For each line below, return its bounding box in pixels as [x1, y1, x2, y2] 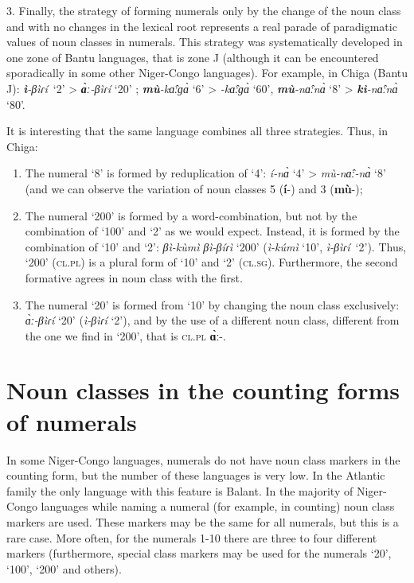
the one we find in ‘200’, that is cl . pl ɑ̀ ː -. [25, 327, 226, 344]
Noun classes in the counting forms [6, 374, 400, 406]
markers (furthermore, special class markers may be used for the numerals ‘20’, [6, 545, 392, 562]
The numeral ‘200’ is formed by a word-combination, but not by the [25, 207, 357, 223]
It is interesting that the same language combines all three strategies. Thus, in [6, 122, 388, 139]
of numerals [6, 405, 137, 437]
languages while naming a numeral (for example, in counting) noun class [41, 498, 395, 515]
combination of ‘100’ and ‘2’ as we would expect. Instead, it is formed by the [25, 223, 400, 239]
